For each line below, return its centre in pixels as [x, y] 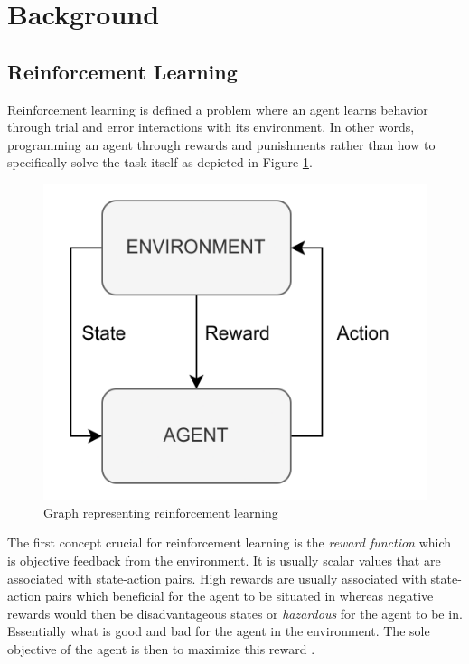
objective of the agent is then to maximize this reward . [161, 648]
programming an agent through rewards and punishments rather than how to [221, 144]
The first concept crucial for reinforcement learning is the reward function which [230, 542]
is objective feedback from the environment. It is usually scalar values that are [224, 560]
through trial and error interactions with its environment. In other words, [211, 127]
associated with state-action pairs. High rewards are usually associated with [217, 578]
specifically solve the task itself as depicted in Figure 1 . [160, 162]
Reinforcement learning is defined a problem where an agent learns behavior [218, 109]
